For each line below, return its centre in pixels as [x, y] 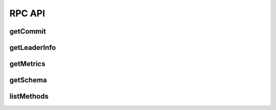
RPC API [27, 13]
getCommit [28, 31]
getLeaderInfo [33, 48]
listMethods [29, 97]
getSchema [28, 80]
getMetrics [27, 64]
